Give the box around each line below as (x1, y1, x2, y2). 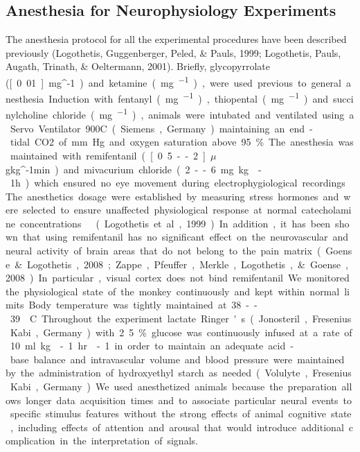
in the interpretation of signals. (60, 433, 198, 448)
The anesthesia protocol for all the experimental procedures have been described (6, 32, 347, 46)
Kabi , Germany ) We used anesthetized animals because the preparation (10, 379, 337, 394)
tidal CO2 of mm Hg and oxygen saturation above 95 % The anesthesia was (10, 134, 354, 149)
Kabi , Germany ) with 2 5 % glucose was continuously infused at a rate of (10, 324, 352, 339)
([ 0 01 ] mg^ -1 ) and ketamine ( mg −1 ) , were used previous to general (6, 73, 341, 89)
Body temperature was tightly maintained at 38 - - (28, 297, 258, 312)
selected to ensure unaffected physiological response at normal (22, 202, 297, 217)
